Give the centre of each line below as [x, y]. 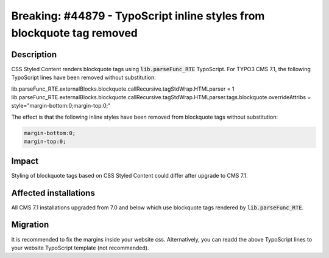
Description [34, 54]
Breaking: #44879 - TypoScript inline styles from [138, 16]
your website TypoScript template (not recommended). [80, 248]
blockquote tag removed [75, 33]
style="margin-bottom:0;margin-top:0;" [61, 106]
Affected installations [53, 193]
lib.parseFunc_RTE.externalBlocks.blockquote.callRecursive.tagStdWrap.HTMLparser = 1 [123, 89]
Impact [25, 161]
